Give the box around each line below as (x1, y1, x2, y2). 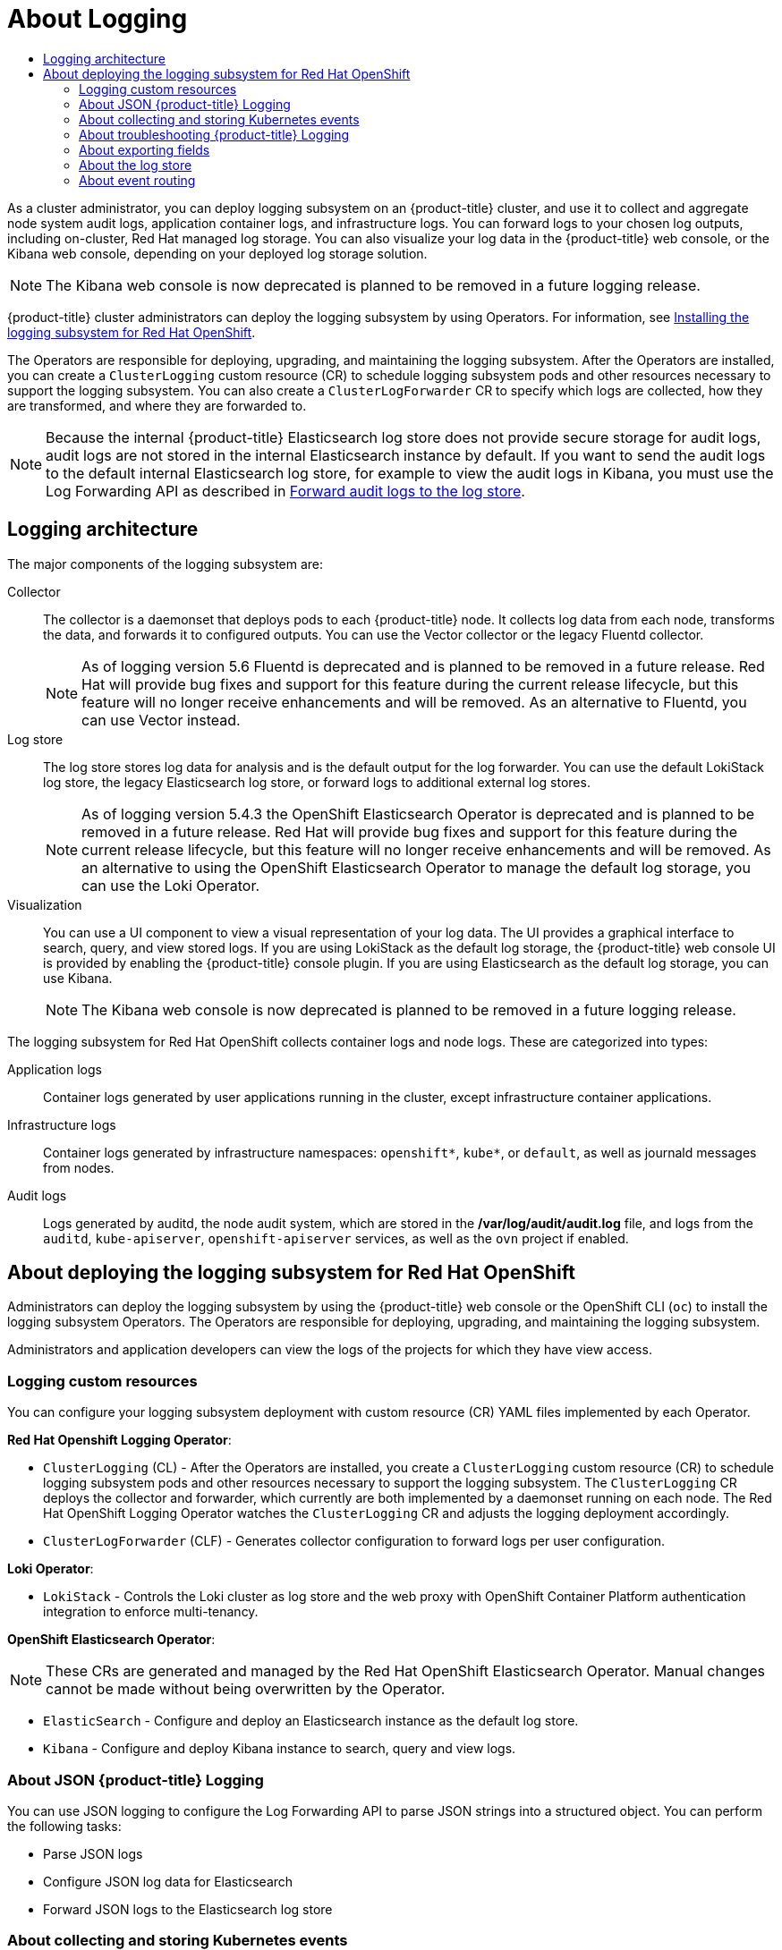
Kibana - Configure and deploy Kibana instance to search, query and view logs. (43, 1741, 516, 1757)
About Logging (7, 4, 188, 34)
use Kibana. (43, 970, 113, 986)
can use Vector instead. (81, 710, 241, 729)
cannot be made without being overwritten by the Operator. (46, 1680, 446, 1699)
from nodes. (43, 1159, 115, 1175)
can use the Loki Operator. (81, 876, 260, 894)
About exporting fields (79, 141, 210, 157)
